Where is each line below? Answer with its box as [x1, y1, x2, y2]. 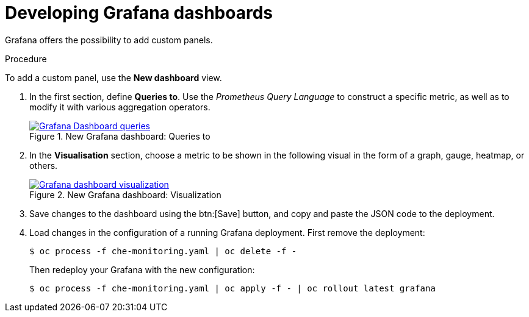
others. [29, 160, 58, 171]
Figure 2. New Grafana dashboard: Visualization [29, 189, 221, 200]
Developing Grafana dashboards [5, 2, 273, 23]
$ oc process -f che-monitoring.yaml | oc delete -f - [29, 246, 297, 256]
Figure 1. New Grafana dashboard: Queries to [29, 130, 211, 141]
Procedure [5, 53, 47, 64]
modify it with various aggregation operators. [29, 101, 211, 112]
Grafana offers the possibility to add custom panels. [5, 34, 213, 45]
